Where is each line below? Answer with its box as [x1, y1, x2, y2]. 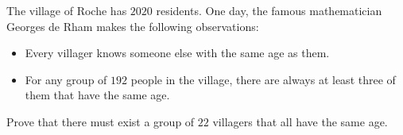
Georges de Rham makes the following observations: [6, 17, 259, 34]
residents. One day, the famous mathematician [156, 2, 382, 18]
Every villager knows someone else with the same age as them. [25, 44, 330, 61]
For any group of [25, 71, 107, 87]
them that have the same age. [25, 87, 170, 103]
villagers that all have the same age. [212, 113, 388, 129]
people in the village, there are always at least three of [130, 71, 396, 87]
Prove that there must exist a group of [6, 113, 195, 129]
